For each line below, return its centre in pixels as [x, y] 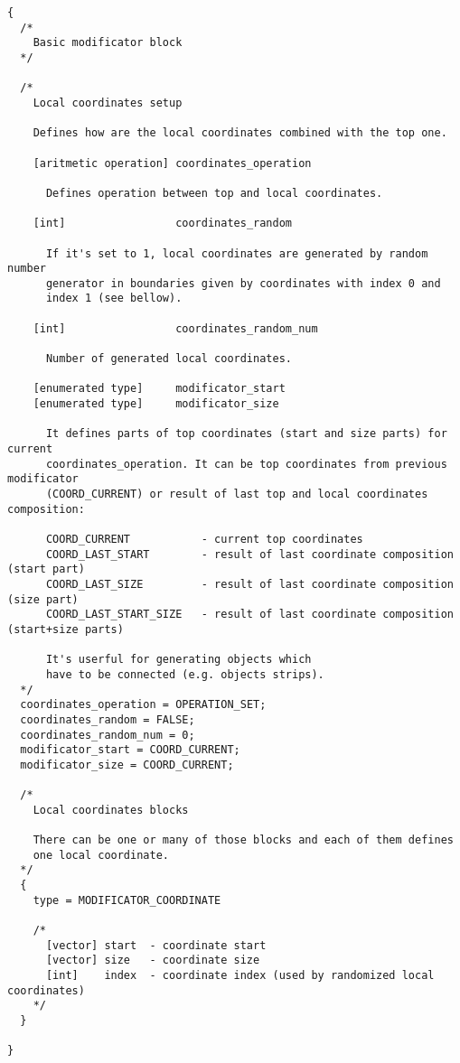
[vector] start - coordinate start [156, 945]
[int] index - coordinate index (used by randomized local [240, 975]
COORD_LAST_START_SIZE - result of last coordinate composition [249, 615]
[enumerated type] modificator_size [156, 404]
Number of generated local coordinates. [169, 359]
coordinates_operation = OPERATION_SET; [143, 705]
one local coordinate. [101, 855]
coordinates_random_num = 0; [108, 735]
